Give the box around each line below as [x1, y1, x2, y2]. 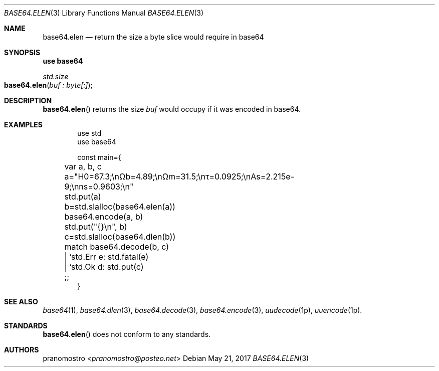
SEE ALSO [4, 297, 38, 306]
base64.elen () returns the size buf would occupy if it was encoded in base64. [43, 105, 301, 113]
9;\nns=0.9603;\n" [64, 181, 134, 192]
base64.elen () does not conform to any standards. [43, 330, 211, 338]
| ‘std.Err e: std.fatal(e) [64, 252, 149, 262]
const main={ [77, 153, 121, 161]
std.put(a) [64, 192, 101, 202]
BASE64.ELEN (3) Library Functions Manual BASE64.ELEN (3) [4, 9, 204, 17]
